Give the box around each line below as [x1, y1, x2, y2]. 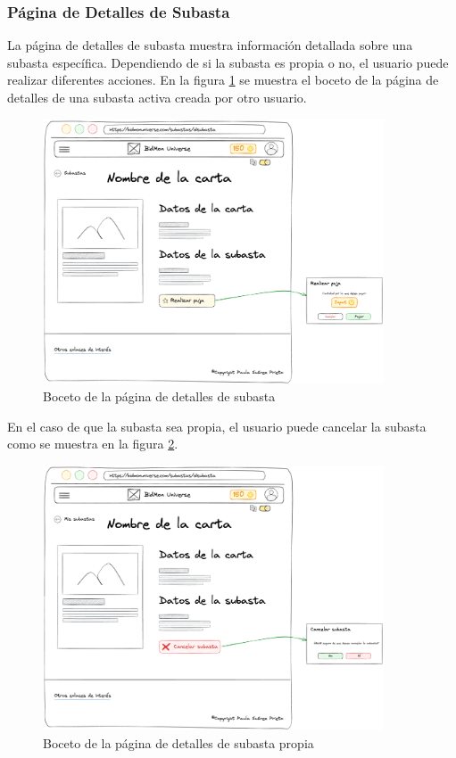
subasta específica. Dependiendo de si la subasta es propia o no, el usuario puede [7, 53, 449, 71]
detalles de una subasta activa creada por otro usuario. [7, 88, 307, 106]
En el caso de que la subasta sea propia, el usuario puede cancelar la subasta [7, 416, 427, 435]
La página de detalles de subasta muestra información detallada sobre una [7, 36, 413, 54]
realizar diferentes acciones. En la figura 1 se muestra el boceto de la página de [7, 70, 439, 89]
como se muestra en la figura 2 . [7, 434, 178, 453]
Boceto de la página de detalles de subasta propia [43, 733, 314, 752]
